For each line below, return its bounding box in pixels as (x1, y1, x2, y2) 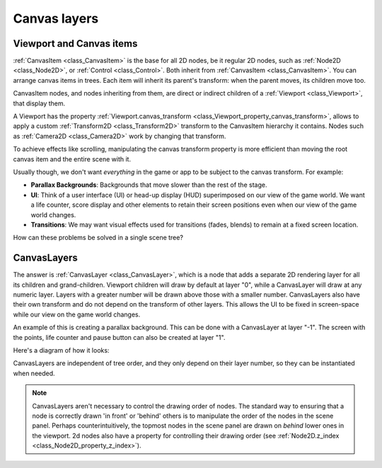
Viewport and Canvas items (13, 38, 138, 50)
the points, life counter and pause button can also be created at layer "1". (13, 333, 226, 341)
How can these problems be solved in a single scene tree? (13, 234, 184, 242)
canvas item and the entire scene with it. (13, 154, 131, 163)
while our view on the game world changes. (13, 310, 141, 319)
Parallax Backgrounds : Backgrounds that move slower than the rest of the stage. (30, 181, 267, 189)
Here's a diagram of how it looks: (13, 346, 110, 354)
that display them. (13, 99, 66, 108)
